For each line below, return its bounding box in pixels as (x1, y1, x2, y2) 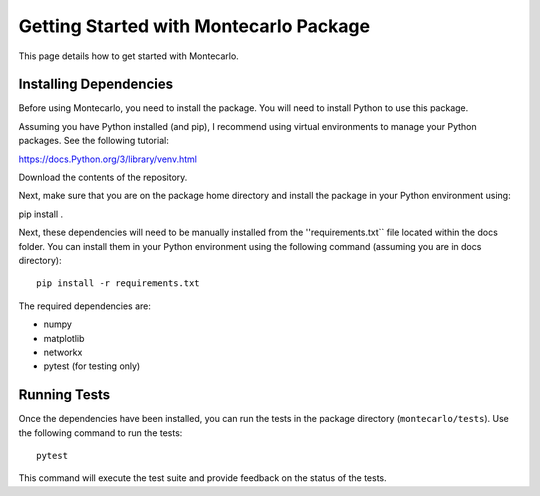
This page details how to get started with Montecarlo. (18, 50, 239, 62)
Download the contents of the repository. (18, 171, 188, 184)
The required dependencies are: (18, 300, 152, 312)
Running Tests (18, 386, 110, 404)
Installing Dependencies (18, 76, 174, 93)
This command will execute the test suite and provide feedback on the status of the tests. (18, 472, 387, 484)
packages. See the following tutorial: (18, 135, 169, 147)
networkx (43, 346, 83, 358)
